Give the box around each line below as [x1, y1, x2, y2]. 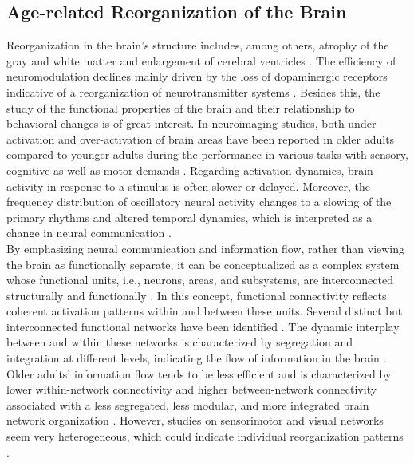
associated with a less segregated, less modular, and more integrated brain [6, 396, 369, 413]
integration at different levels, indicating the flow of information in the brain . [6, 350, 387, 366]
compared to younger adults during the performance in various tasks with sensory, [6, 146, 408, 163]
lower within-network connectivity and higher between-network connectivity [6, 381, 377, 398]
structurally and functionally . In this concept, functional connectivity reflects [6, 287, 387, 303]
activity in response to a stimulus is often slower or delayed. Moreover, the [6, 177, 371, 194]
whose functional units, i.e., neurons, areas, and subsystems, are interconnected [6, 271, 393, 288]
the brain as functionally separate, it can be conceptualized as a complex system [6, 255, 400, 272]
